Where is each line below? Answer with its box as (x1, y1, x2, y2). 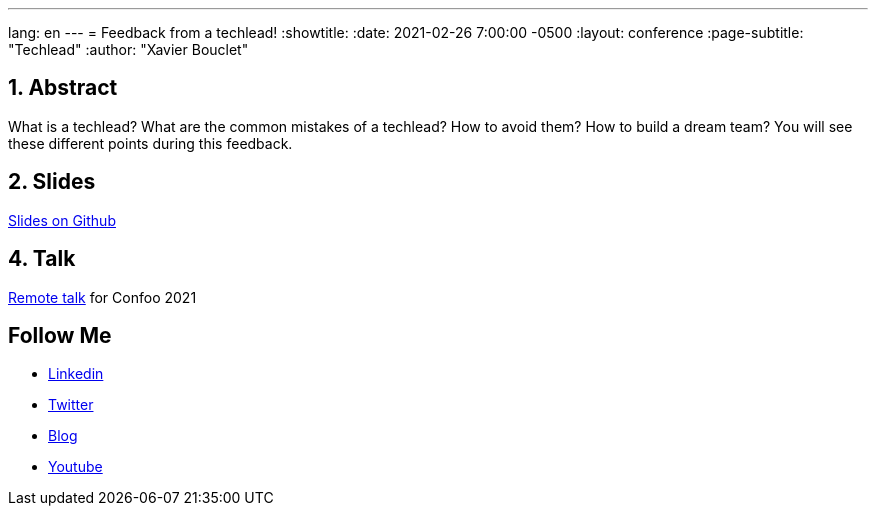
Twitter (48, 396, 94, 414)
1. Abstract (8, 75, 118, 101)
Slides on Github (8, 211, 116, 229)
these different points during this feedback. (8, 134, 293, 152)
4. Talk (8, 246, 76, 272)
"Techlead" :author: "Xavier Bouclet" (8, 41, 249, 58)
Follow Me (8, 322, 112, 348)
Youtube (48, 458, 103, 476)
